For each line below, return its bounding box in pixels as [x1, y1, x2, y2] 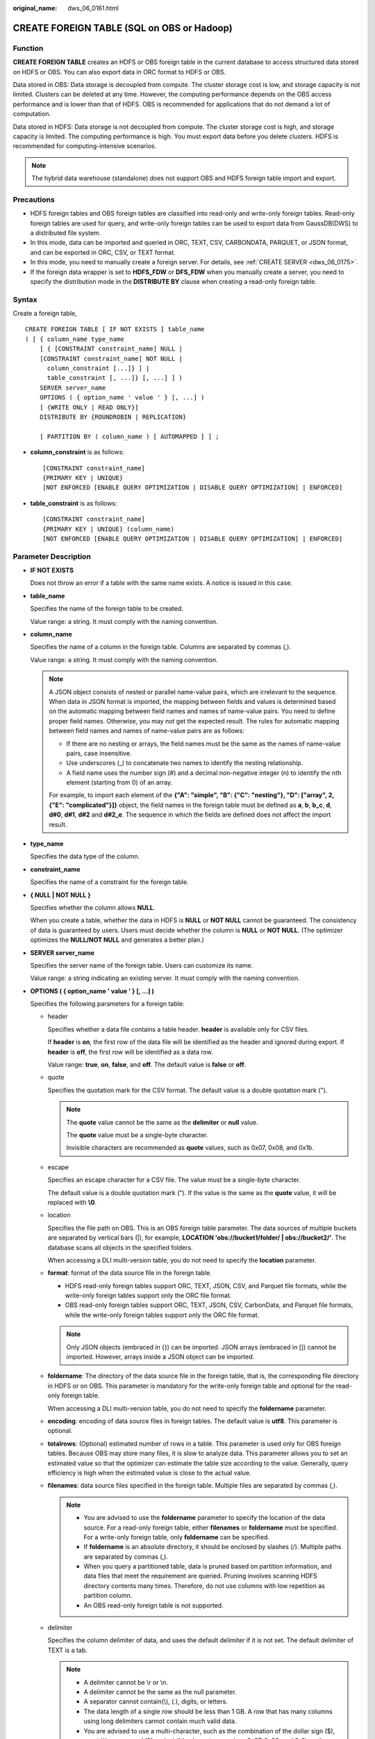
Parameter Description [12, 552, 92, 561]
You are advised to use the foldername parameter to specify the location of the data [83, 1514, 326, 1522]
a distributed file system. [30, 228, 101, 237]
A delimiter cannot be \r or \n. [83, 1678, 168, 1686]
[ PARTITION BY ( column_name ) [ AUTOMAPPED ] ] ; [39, 432, 219, 440]
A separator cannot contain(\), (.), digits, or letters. [83, 1697, 228, 1706]
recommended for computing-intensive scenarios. [12, 142, 157, 150]
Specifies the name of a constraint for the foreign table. [30, 878, 189, 886]
